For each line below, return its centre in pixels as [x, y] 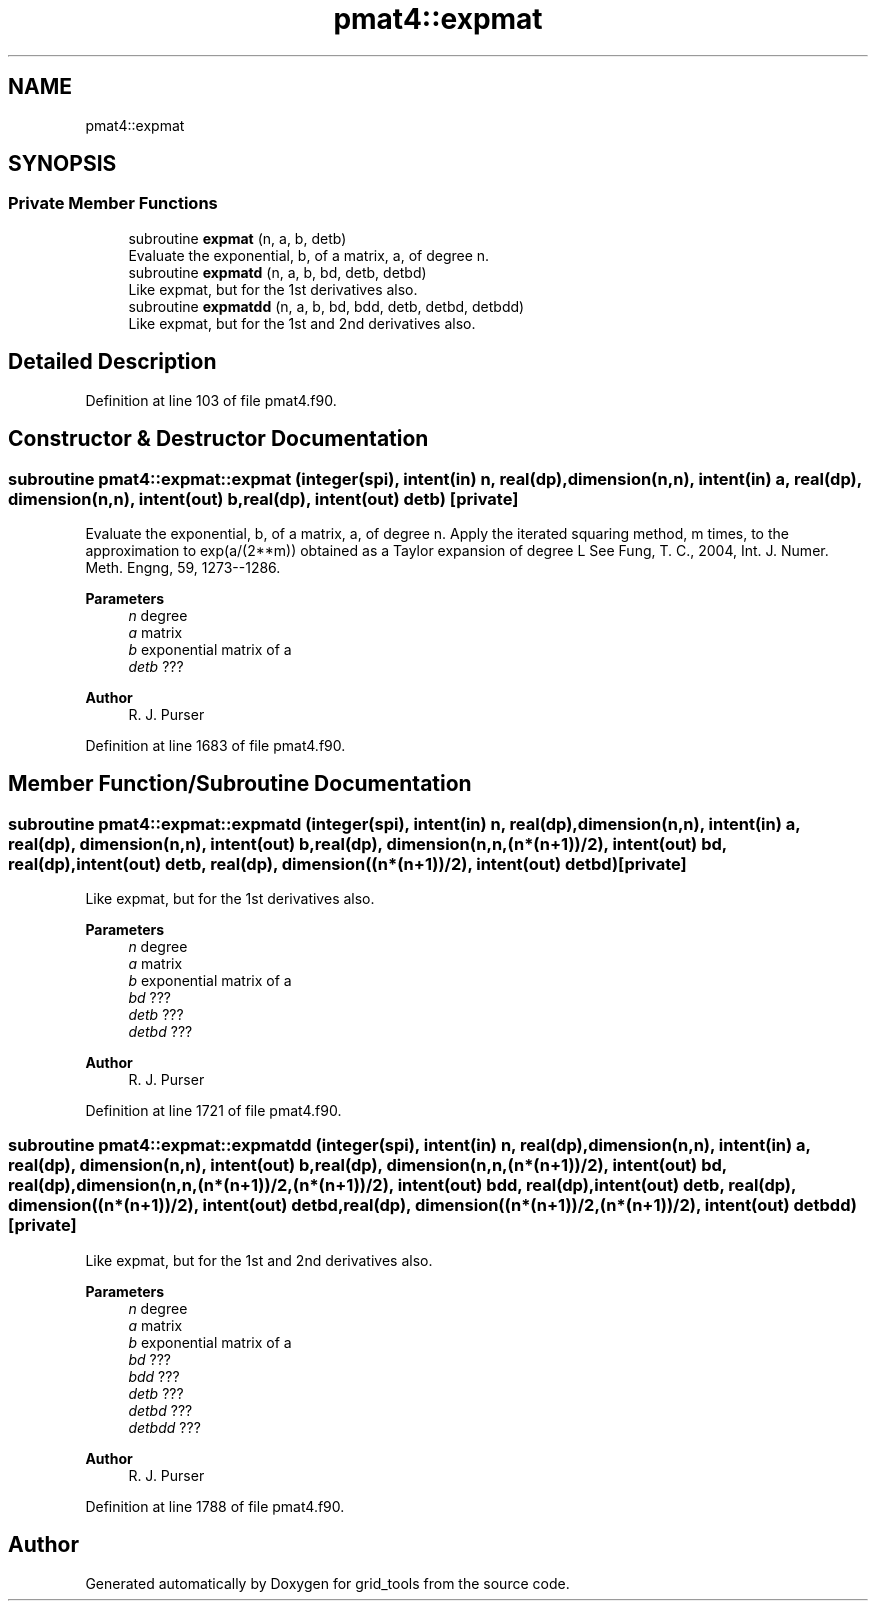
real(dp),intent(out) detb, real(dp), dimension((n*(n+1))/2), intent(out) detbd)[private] [347, 863]
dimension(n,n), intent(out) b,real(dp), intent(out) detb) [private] [263, 498]
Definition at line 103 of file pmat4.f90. [211, 400]
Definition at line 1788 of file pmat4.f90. [215, 1506]
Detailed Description [112, 362]
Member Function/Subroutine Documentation [240, 784]
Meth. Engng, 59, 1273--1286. [183, 567]
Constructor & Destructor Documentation [218, 439]
